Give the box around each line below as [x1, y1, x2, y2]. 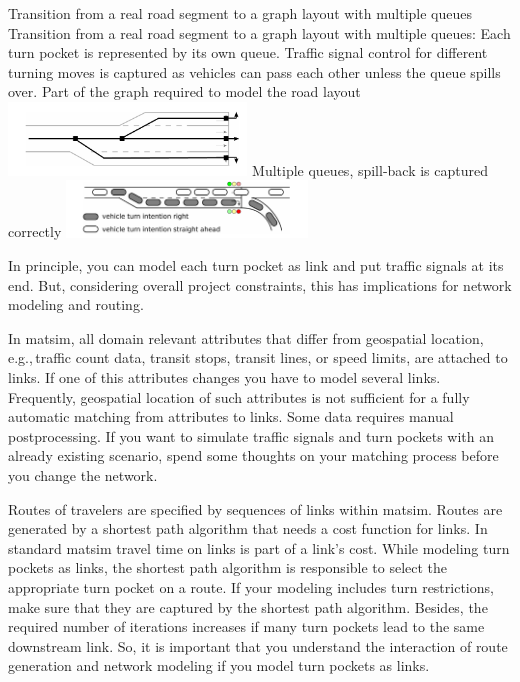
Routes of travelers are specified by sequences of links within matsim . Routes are [8, 498, 503, 519]
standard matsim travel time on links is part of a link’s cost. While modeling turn [8, 537, 510, 558]
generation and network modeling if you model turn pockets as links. [8, 655, 430, 676]
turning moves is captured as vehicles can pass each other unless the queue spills [8, 61, 501, 82]
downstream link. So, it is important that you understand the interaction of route [8, 635, 508, 656]
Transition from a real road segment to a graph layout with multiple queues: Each [8, 22, 511, 43]
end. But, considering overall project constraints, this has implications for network [8, 274, 512, 295]
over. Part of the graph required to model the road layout [8, 81, 361, 102]
